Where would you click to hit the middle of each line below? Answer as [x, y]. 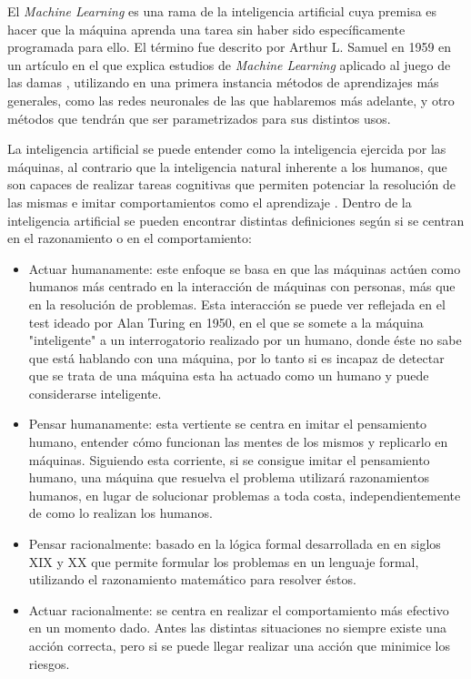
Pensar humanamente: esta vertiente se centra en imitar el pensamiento [228, 424]
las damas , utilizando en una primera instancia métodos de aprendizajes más [223, 82]
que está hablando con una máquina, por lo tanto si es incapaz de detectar [236, 357]
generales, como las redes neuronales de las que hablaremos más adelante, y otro [231, 100]
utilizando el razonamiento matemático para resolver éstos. [192, 579]
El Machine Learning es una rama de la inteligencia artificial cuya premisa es [222, 11]
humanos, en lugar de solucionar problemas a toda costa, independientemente [245, 495]
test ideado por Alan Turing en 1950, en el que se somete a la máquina [226, 322]
